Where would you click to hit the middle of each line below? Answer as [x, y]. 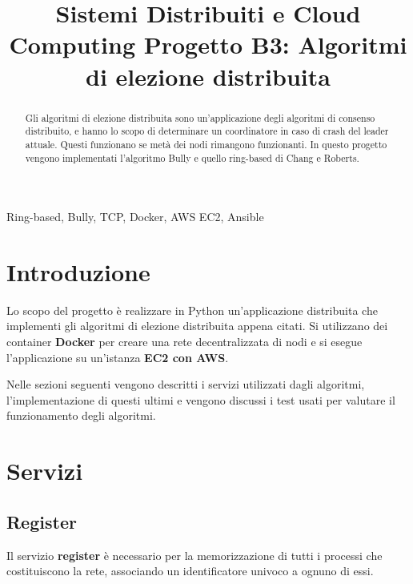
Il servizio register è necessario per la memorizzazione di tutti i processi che [194, 555]
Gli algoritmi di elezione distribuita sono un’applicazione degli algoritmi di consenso [200, 117]
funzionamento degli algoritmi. [81, 415]
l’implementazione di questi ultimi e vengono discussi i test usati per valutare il [201, 399]
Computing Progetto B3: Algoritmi [208, 44]
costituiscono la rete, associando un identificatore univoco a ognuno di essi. [190, 571]
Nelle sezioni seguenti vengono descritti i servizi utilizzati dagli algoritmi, [186, 384]
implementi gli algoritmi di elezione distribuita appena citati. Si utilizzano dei [197, 326]
